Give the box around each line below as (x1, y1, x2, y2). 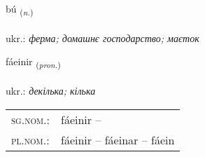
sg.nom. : (11, 111, 50, 128)
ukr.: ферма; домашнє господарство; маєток (6, 30, 199, 45)
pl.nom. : (11, 131, 50, 148)
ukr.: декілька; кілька (6, 83, 96, 98)
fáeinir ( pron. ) (6, 54, 61, 71)
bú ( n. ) (6, 1, 34, 18)
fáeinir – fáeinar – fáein (61, 131, 175, 148)
